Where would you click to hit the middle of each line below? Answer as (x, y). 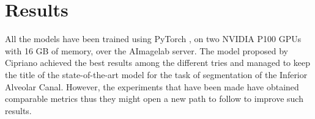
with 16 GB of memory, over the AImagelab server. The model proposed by (146, 50)
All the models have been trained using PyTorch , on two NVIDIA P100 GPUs (153, 39)
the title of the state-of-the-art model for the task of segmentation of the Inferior (156, 74)
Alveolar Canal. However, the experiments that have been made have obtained (152, 86)
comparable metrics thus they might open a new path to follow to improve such (154, 99)
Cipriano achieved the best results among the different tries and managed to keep (157, 63)
